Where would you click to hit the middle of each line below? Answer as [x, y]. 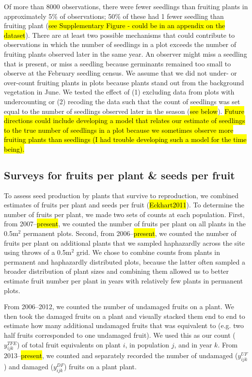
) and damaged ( [29, 367]
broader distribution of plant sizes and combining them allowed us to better [117, 271]
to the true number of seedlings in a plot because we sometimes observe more [119, 130]
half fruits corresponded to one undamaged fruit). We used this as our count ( [120, 335]
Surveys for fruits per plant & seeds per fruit [119, 175]
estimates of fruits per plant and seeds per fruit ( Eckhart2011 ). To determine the [124, 205]
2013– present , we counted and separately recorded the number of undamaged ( [121, 355]
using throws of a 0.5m [38, 252]
